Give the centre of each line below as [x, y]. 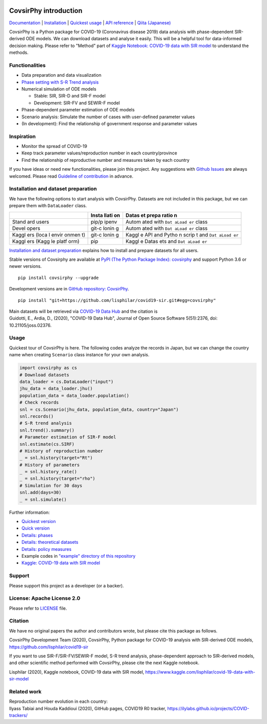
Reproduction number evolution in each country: [59, 701]
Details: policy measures [46, 549]
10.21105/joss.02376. [30, 325]
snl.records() [37, 416]
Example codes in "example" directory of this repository [79, 556]
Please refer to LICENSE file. [38, 608]
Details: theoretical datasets [50, 542]
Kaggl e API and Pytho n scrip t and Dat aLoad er [182, 235]
